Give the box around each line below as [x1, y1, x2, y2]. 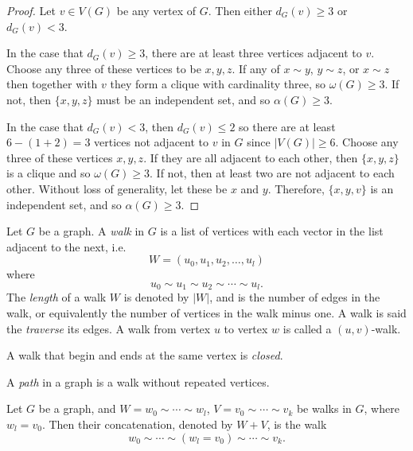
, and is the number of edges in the [209, 289, 380, 305]
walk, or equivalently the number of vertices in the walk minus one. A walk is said [6, 304, 407, 321]
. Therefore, [267, 180, 325, 196]
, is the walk [267, 415, 327, 432]
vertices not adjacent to [94, 134, 209, 150]
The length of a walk [6, 289, 107, 305]
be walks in [296, 400, 352, 417]
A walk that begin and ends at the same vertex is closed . [6, 347, 283, 364]
